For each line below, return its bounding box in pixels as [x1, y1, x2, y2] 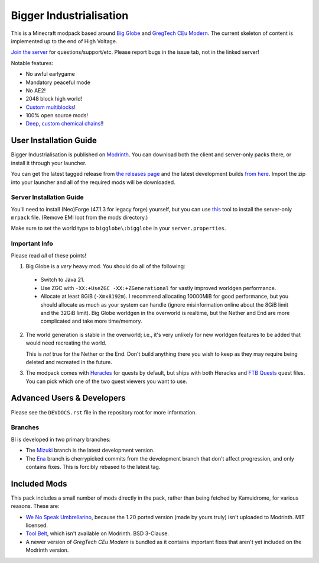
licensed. [25, 522, 48, 529]
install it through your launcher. [11, 159, 87, 166]
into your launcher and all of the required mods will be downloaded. [11, 178, 175, 186]
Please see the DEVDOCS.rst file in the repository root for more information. [11, 408, 197, 416]
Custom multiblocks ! [25, 104, 76, 111]
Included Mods [11, 478, 67, 488]
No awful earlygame [25, 70, 75, 78]
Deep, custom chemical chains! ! [25, 120, 104, 127]
